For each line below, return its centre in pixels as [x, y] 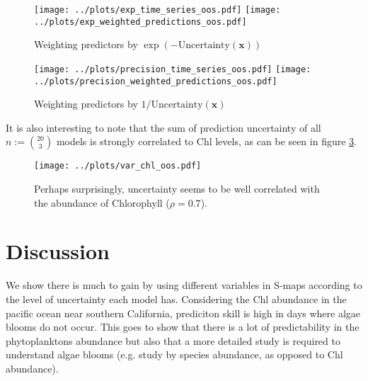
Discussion [58, 251]
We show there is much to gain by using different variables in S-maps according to [184, 285]
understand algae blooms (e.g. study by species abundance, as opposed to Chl [174, 354]
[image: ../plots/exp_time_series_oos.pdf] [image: [157, 10]
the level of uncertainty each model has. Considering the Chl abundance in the [176, 298]
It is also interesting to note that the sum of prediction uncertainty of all [163, 127]
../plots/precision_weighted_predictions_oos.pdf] [156, 81]
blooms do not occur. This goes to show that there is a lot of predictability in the [183, 327]
